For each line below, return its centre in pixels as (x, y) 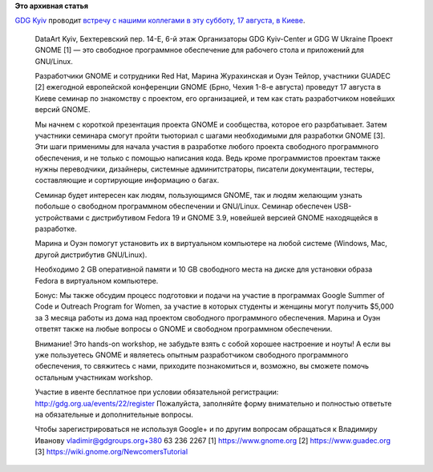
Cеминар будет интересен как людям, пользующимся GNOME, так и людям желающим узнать (198, 195)
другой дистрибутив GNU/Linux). (91, 254)
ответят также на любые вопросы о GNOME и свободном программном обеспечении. (184, 329)
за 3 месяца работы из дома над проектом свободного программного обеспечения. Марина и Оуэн (208, 317)
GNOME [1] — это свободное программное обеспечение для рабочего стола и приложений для (200, 50)
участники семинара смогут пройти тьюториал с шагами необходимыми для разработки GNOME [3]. (210, 135)
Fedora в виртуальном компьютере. (97, 280)
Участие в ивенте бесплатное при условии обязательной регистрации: (157, 392)
